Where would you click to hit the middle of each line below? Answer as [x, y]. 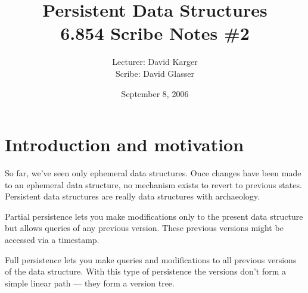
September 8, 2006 [155, 93]
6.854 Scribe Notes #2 [155, 33]
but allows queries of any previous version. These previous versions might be [144, 228]
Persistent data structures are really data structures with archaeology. [132, 196]
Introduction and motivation [125, 144]
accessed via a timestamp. [52, 239]
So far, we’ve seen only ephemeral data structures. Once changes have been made [153, 173]
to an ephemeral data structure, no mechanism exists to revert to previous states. [153, 184]
